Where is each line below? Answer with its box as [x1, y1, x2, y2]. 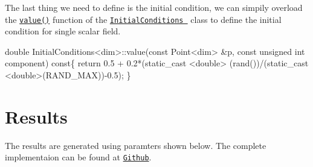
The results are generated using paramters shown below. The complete [5, 139, 266, 151]
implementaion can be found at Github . [5, 151, 152, 163]
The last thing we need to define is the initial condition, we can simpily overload [5, 1, 303, 13]
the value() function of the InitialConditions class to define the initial [5, 13, 282, 25]
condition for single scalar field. [5, 25, 121, 37]
